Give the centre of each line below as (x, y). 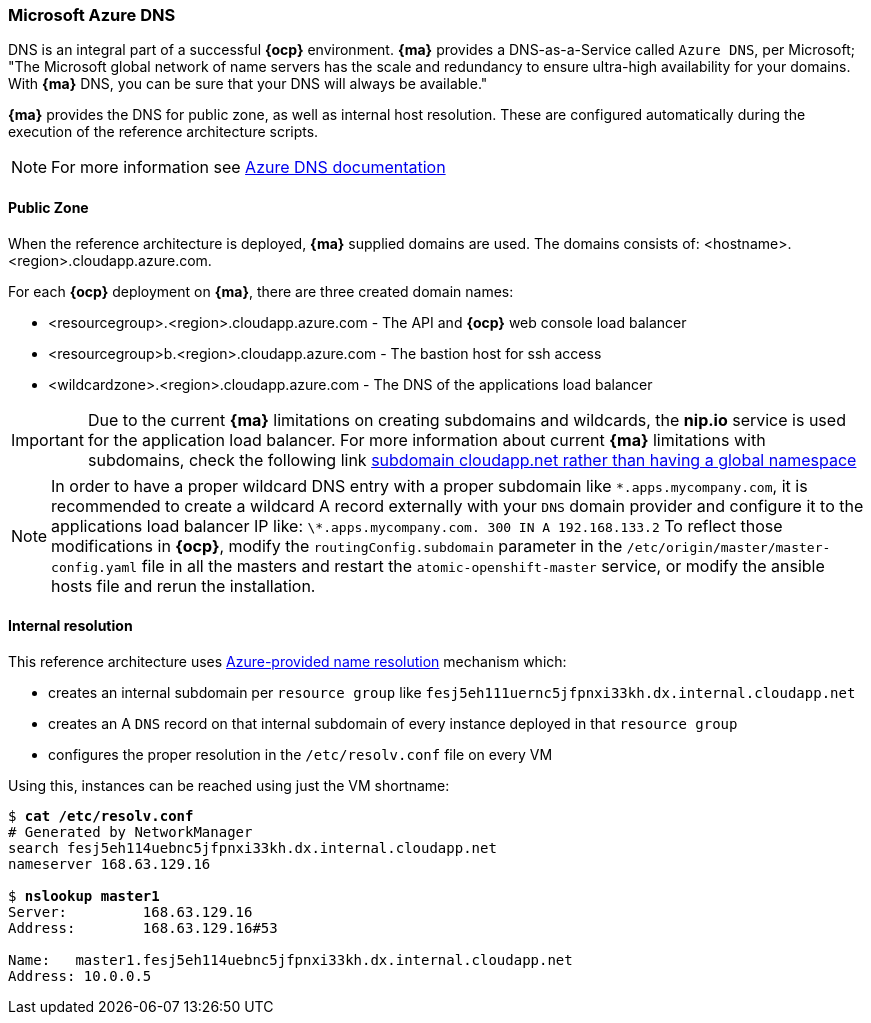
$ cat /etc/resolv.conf (101, 815)
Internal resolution (70, 626)
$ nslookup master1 (84, 895)
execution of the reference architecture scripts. (163, 132)
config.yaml (94, 567)
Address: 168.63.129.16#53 (143, 927)
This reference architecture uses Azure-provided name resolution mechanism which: (287, 661)
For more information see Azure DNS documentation (248, 167)
